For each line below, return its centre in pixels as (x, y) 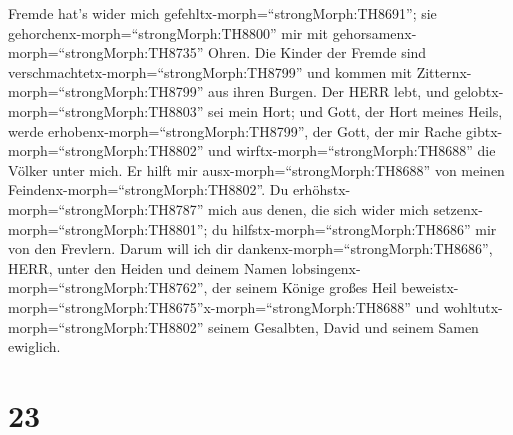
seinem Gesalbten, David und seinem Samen (343, 326)
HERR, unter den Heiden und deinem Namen (148, 267)
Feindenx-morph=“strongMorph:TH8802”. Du (148, 189)
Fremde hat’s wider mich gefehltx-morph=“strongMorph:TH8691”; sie (222, 13)
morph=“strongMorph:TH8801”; (108, 228)
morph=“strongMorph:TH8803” (106, 110)
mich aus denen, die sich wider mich (318, 208)
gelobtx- (478, 91)
